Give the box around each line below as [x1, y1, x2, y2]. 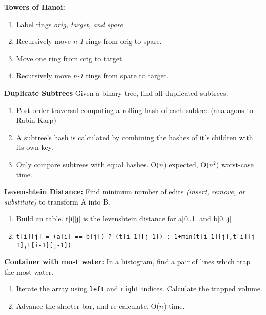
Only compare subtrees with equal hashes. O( [16, 159, 159, 169]
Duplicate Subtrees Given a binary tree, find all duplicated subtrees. [4, 87, 228, 98]
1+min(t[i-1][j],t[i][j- [174, 233, 259, 240]
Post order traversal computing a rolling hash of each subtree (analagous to [16, 104, 253, 115]
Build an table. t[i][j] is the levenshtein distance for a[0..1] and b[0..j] [16, 213, 232, 224]
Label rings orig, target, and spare [16, 18, 123, 29]
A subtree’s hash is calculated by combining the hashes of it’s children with [16, 131, 253, 142]
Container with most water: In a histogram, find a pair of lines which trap [4, 256, 251, 267]
